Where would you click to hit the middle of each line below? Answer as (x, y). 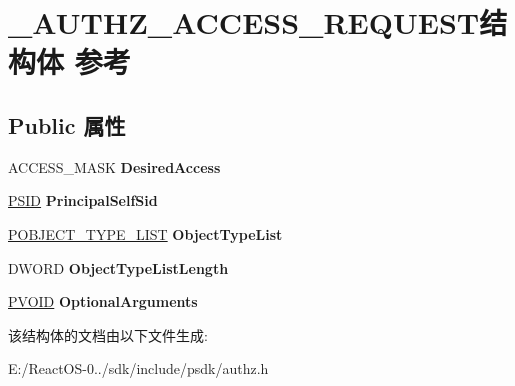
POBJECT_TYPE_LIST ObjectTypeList (145, 233)
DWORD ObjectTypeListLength (118, 267)
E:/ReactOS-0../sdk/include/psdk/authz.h (138, 368)
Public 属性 (67, 124)
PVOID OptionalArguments (103, 301)
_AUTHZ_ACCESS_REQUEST (244, 22)
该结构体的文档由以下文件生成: (108, 334)
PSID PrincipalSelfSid (83, 200)
